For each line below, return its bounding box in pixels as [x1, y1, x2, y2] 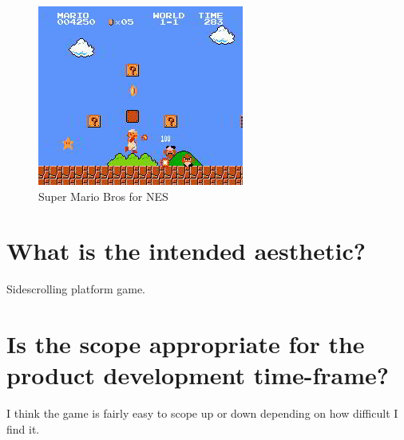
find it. [6, 420, 40, 437]
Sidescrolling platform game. [6, 281, 146, 297]
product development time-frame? [6, 359, 390, 391]
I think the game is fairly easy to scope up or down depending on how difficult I [6, 405, 398, 422]
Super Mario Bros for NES [38, 187, 168, 204]
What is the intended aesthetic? [6, 234, 366, 267]
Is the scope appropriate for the [6, 328, 365, 360]
